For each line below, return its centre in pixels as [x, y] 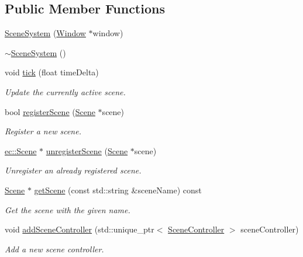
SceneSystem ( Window [45, 33]
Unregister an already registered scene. [73, 170]
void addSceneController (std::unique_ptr [80, 229]
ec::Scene [21, 150]
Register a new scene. [43, 131]
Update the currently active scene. [65, 91]
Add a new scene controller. [54, 249]
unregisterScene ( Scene [87, 150]
